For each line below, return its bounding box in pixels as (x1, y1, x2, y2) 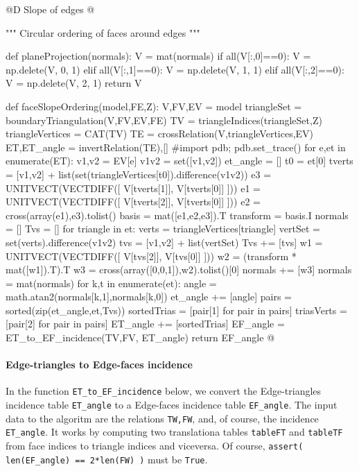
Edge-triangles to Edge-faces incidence (6, 357, 193, 372)
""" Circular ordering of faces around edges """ (6, 25, 200, 40)
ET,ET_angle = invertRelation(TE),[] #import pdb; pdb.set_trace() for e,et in (6, 139, 346, 154)
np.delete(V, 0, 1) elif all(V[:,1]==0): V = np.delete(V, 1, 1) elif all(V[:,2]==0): (6, 62, 344, 76)
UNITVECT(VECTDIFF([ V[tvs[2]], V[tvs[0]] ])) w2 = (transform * (6, 248, 297, 263)
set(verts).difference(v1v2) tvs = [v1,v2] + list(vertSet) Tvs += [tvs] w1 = (6, 234, 323, 249)
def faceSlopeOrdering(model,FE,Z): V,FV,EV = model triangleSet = (6, 99, 302, 113)
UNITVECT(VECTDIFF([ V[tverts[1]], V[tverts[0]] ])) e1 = (6, 180, 261, 195)
